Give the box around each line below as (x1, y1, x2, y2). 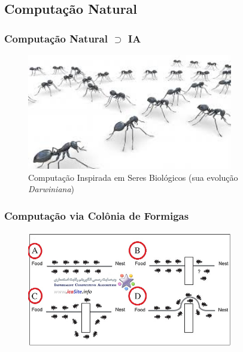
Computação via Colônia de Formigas (4, 208, 189, 223)
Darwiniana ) (28, 183, 75, 195)
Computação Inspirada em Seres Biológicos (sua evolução (28, 171, 238, 183)
